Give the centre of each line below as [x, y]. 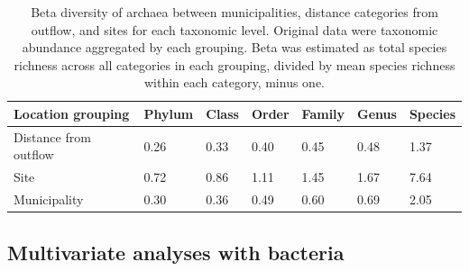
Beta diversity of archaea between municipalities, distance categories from [234, 12]
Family [323, 113]
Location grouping [72, 113]
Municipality [49, 199]
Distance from [52, 136]
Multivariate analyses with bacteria [176, 252]
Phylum [169, 113]
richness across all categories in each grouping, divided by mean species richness [234, 64]
